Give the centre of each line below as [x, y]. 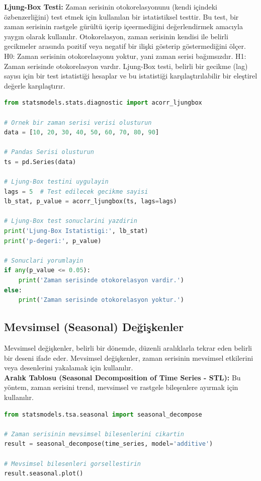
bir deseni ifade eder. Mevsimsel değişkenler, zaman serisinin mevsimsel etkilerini [129, 357]
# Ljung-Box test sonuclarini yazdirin [71, 221]
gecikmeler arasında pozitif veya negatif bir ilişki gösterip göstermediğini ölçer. [125, 46]
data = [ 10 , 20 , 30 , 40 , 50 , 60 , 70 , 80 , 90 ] [82, 133]
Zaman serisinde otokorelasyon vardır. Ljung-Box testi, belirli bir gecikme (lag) [126, 66]
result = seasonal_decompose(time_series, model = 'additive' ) [109, 444]
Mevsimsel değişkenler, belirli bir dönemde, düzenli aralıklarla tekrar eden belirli [128, 348]
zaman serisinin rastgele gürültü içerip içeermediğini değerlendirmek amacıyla [123, 26]
